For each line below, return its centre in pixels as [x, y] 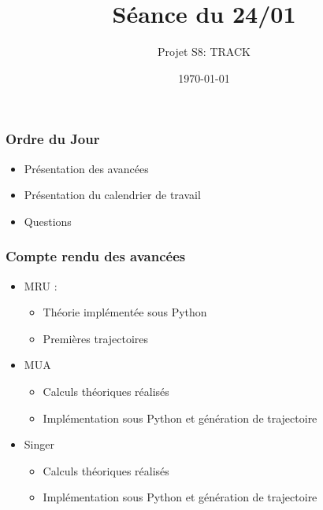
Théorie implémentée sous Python [125, 312]
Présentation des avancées [86, 168]
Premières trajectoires [96, 338]
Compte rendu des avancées [96, 256]
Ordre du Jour [53, 139]
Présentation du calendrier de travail [112, 195]
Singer [39, 444]
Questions [48, 221]
